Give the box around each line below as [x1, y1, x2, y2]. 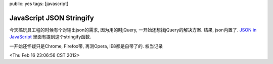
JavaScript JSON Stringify [9, 13, 95, 22]
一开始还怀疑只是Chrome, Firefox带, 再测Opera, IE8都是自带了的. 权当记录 [9, 43, 163, 49]
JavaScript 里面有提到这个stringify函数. [9, 34, 92, 40]
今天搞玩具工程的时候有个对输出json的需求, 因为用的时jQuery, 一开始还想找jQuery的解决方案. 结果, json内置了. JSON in [9, 26, 257, 32]
